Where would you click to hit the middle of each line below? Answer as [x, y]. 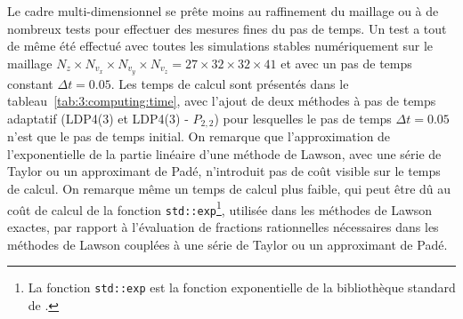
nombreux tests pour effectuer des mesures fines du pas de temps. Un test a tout [227, 28]
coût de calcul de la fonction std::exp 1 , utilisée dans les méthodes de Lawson [220, 208]
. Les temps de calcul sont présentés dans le [230, 83]
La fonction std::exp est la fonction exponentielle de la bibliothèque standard [242, 287]
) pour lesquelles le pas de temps [303, 118]
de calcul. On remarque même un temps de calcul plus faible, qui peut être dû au [229, 189]
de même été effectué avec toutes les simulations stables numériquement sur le [220, 46]
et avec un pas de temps [346, 63]
